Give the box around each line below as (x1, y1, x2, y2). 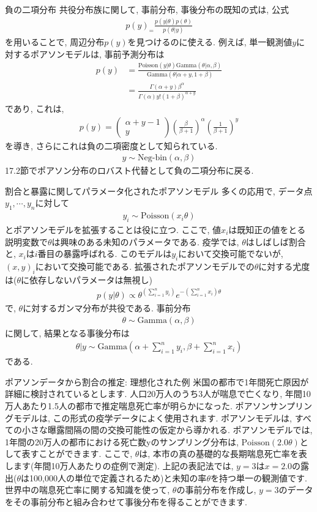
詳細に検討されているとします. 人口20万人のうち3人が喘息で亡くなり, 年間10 (5, 387, 311, 400)
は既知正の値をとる (228, 223, 306, 236)
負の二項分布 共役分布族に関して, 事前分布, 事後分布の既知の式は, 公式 (5, 3, 289, 15)
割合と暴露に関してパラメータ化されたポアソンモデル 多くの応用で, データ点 (5, 184, 313, 197)
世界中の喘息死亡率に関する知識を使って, (5, 483, 170, 496)
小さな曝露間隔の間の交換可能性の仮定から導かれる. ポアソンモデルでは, (21, 423, 313, 436)
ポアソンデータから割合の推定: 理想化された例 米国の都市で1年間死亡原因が (5, 375, 309, 388)
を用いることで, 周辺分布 (5, 35, 105, 48)
